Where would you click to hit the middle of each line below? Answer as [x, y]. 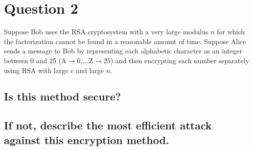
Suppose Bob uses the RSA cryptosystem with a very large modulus [106, 32]
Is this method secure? [63, 96]
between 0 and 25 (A [35, 60]
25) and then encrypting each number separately [176, 60]
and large [90, 70]
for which [231, 32]
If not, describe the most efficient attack [108, 125]
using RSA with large [36, 70]
